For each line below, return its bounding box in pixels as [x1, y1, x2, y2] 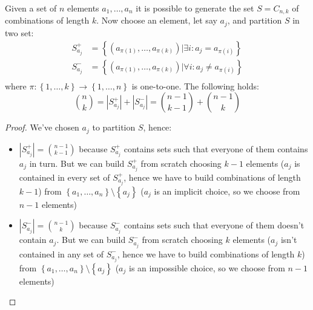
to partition [92, 121, 136, 134]
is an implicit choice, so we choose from [154, 184, 300, 197]
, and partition [227, 14, 282, 27]
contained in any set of [19, 247, 104, 260]
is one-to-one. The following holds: [131, 79, 259, 92]
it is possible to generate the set [136, 2, 254, 14]
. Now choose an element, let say [96, 14, 217, 27]
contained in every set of [19, 170, 110, 183]
